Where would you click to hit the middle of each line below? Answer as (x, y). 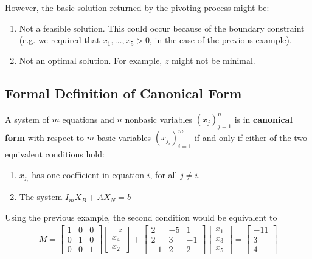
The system (41, 197)
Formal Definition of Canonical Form (123, 93)
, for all (164, 174)
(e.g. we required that (60, 40)
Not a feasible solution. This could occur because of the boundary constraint (162, 28)
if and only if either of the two (251, 137)
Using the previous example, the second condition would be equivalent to (141, 217)
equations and (88, 119)
